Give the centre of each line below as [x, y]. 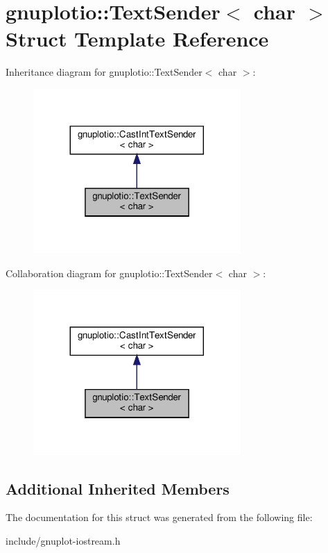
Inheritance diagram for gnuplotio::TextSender [104, 72]
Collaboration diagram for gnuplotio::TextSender [109, 273]
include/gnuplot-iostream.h [63, 540]
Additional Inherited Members [118, 488]
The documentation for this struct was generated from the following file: [159, 517]
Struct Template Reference [137, 39]
